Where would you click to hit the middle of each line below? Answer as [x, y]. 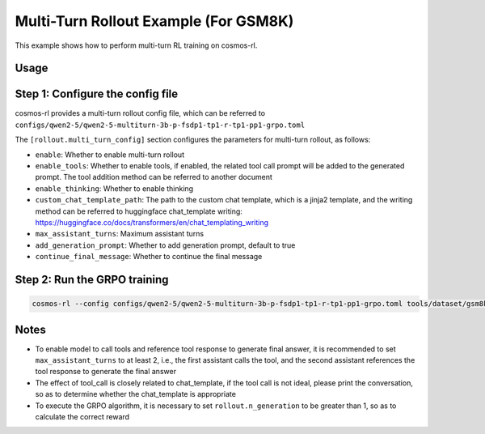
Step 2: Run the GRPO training [92, 279]
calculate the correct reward [82, 417]
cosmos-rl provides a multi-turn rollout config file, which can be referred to [140, 113]
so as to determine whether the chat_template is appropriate [135, 394]
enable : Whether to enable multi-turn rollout [110, 155]
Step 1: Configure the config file [97, 94]
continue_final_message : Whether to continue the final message [149, 257]
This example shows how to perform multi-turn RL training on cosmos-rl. [136, 45]
